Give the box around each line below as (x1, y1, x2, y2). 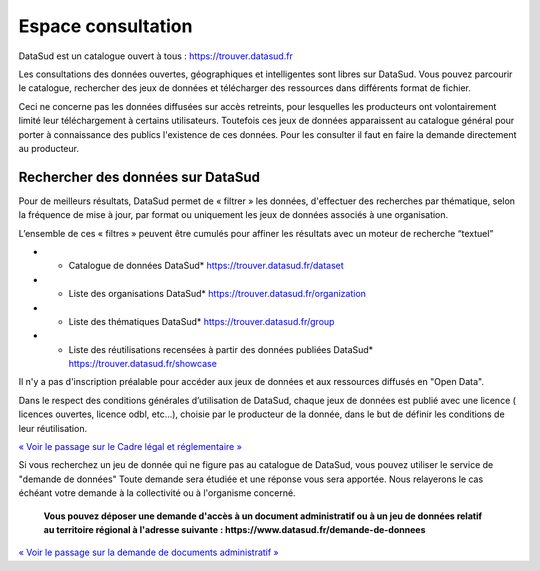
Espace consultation (18, 15, 193, 37)
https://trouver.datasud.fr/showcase (68, 358, 217, 370)
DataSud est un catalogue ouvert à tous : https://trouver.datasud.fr (18, 50, 294, 62)
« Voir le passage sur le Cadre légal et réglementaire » (18, 441, 242, 453)
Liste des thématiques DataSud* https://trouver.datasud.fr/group (68, 315, 335, 327)
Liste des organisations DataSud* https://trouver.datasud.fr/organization (68, 288, 367, 300)
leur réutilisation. (18, 422, 88, 434)
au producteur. (18, 142, 80, 154)
